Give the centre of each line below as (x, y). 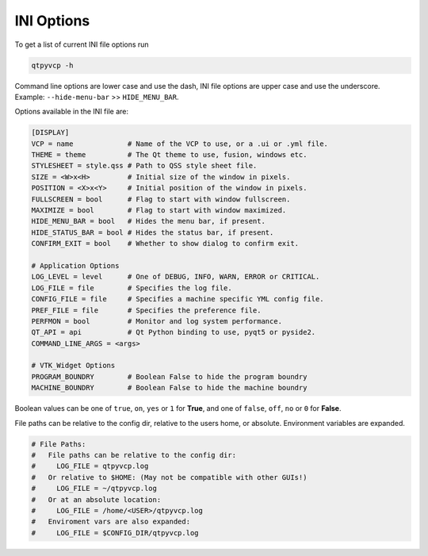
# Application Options (75, 265)
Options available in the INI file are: (71, 112)
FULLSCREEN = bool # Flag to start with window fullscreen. (161, 199)
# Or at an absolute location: (96, 499)
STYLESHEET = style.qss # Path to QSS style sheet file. (144, 166)
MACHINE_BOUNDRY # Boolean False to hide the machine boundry (169, 388)
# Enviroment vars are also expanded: (111, 522)
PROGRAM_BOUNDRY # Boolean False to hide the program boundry (169, 376)
